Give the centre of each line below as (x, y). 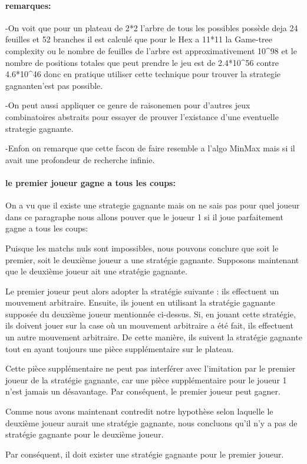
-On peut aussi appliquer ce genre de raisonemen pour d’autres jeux (128, 105)
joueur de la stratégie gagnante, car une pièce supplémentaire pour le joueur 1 (146, 380)
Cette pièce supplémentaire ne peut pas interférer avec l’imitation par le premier (151, 368)
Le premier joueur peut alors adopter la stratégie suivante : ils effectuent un (142, 291)
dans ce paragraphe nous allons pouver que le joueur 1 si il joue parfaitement (144, 216)
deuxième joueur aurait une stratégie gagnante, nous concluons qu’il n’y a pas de (151, 422)
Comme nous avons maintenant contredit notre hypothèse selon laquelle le (139, 411)
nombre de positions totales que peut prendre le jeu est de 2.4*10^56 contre (142, 62)
